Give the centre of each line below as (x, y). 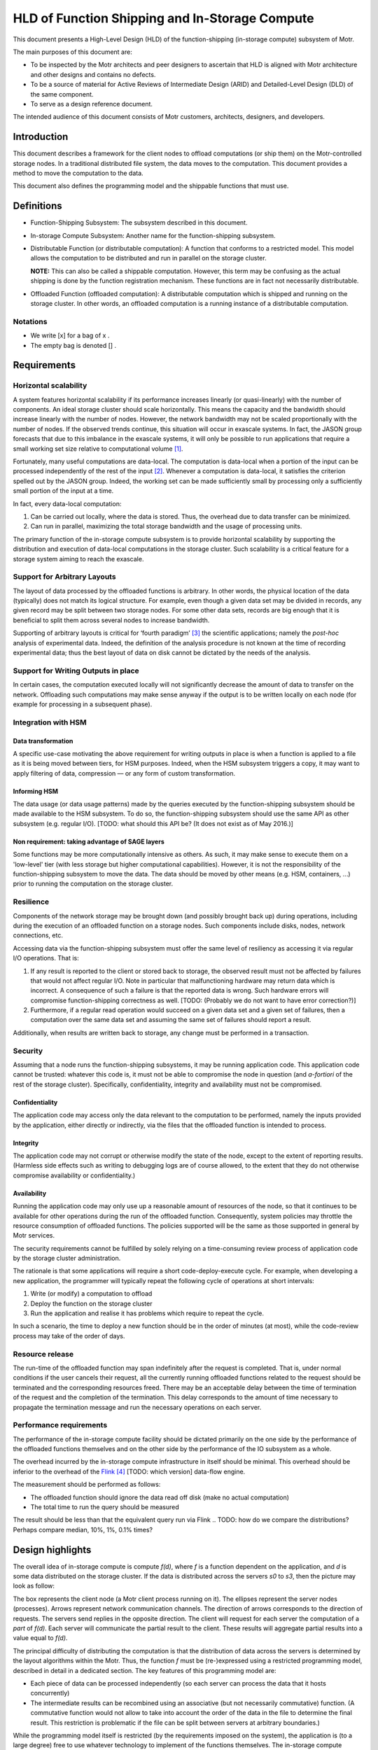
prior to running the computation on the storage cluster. (93, 884)
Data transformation (43, 741)
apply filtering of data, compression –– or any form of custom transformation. (124, 773)
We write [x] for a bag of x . (70, 335)
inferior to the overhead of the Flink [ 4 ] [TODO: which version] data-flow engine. (129, 1471)
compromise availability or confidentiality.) (74, 1175)
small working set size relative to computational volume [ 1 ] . (98, 449)
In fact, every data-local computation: (67, 503)
